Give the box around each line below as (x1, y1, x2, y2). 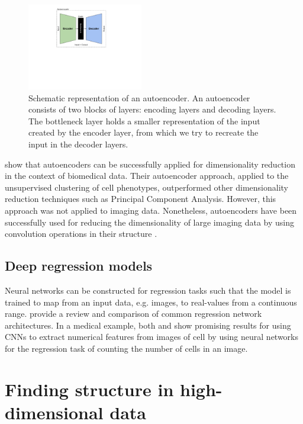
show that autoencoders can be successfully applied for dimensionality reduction (5, 158, 295, 170)
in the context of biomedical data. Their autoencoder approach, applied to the (5, 169, 289, 182)
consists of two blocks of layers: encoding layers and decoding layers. (28, 103, 276, 115)
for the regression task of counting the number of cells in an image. (5, 342, 248, 354)
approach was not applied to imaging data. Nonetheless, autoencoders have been (5, 204, 297, 217)
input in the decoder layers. (28, 138, 128, 150)
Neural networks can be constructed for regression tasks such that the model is (5, 284, 291, 297)
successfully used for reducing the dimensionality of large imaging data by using (5, 216, 295, 228)
